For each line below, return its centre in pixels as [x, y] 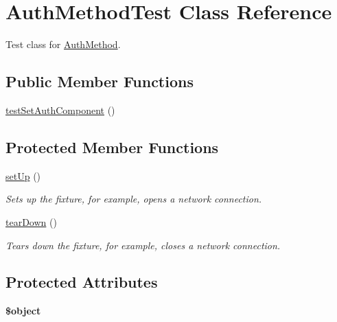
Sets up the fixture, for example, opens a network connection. [134, 199]
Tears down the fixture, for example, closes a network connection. [143, 245]
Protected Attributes [82, 282]
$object [23, 311]
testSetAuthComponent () [60, 110]
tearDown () [31, 221]
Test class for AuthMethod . [63, 44]
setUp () [23, 175]
